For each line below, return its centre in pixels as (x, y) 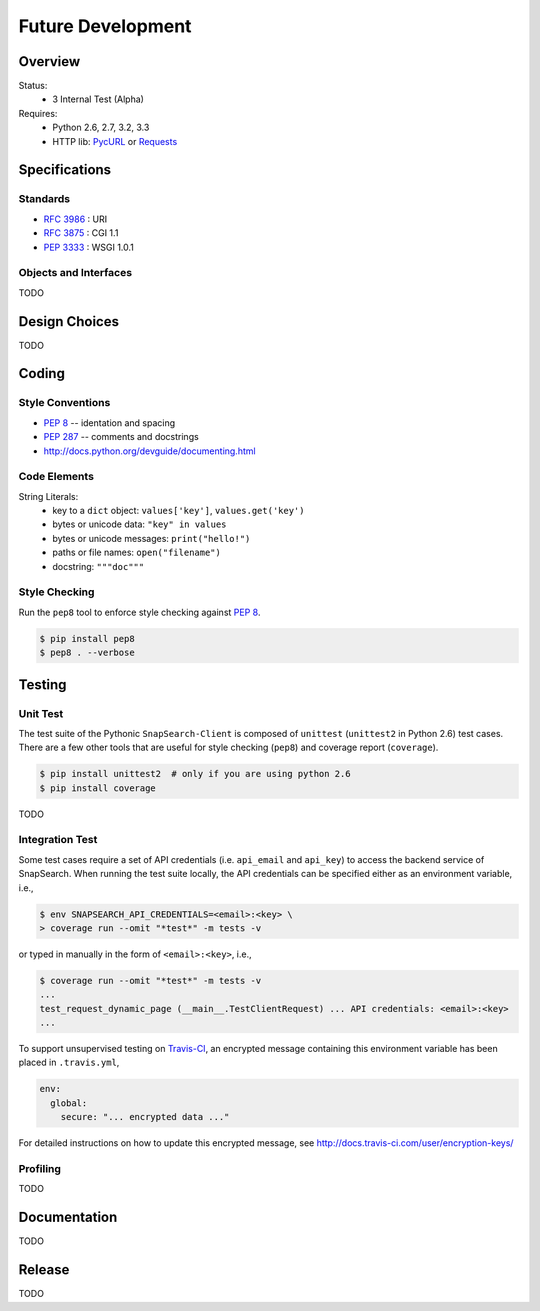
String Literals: (48, 496)
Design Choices (69, 321)
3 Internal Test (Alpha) (98, 99)
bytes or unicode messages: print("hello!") (151, 538)
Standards (44, 199)
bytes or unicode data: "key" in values (139, 524)
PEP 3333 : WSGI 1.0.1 (89, 247)
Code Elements (56, 477)
